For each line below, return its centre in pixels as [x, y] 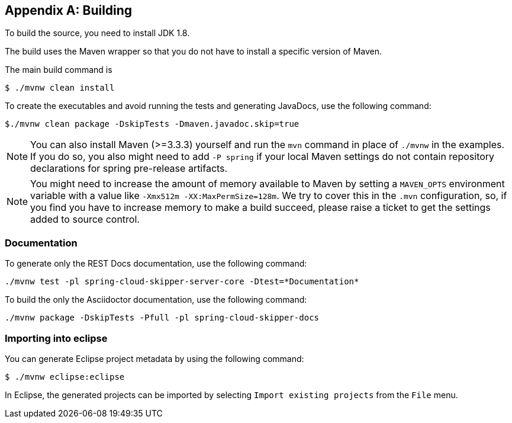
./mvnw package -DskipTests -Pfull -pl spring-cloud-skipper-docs [162, 318]
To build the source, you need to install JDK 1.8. [97, 33]
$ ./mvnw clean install [60, 88]
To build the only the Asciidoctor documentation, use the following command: [156, 300]
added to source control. [85, 219]
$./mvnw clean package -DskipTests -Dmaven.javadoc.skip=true [152, 124]
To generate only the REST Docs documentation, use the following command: [156, 264]
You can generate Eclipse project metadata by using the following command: [154, 358]
